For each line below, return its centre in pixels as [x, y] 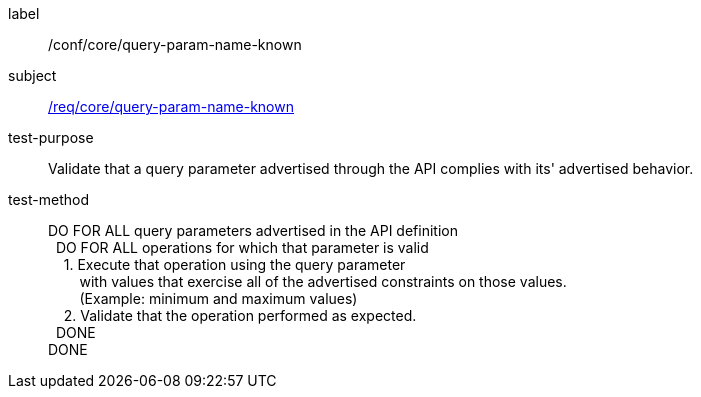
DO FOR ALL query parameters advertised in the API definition [253, 230]
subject [32, 75]
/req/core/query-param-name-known [171, 106]
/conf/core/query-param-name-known [175, 44]
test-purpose [51, 137]
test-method [48, 199]
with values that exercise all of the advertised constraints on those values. [323, 281]
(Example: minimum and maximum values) [218, 298]
